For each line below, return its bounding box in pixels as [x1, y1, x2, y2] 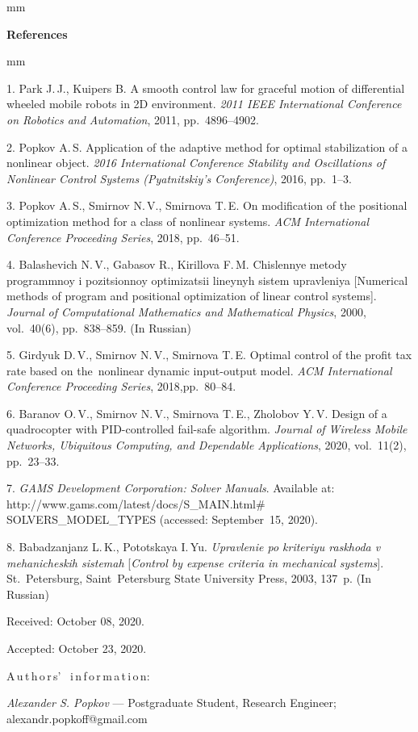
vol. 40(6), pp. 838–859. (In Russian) [6, 319, 192, 336]
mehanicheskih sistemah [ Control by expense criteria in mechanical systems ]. [6, 554, 384, 571]
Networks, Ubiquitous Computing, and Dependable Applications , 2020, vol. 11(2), [6, 437, 407, 454]
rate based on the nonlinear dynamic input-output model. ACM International [6, 362, 392, 379]
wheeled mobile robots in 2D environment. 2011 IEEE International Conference [6, 95, 402, 112]
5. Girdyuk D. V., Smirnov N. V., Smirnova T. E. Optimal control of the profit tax [6, 346, 412, 363]
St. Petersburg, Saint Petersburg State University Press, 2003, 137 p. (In [6, 570, 371, 587]
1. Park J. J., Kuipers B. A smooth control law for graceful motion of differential [6, 79, 405, 96]
